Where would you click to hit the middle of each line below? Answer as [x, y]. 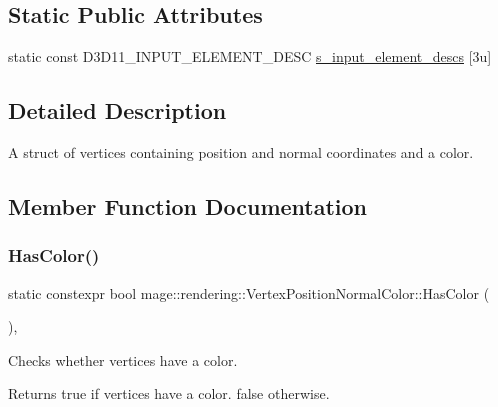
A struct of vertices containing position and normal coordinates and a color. [241, 152]
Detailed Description [117, 110]
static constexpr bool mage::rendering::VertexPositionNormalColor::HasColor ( [249, 292]
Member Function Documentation [188, 205]
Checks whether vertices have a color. [123, 359]
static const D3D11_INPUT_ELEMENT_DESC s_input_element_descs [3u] [250, 56]
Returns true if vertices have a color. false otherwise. [169, 393]
